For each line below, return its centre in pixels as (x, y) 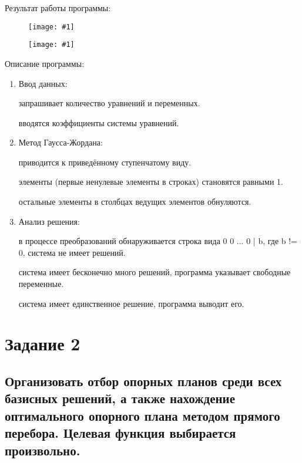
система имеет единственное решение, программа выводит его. (131, 303)
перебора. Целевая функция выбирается (120, 433)
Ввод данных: (43, 83)
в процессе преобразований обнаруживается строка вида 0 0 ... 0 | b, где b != (158, 241)
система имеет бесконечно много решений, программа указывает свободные (155, 272)
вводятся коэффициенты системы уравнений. (99, 122)
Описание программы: (45, 63)
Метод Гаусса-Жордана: (61, 142)
